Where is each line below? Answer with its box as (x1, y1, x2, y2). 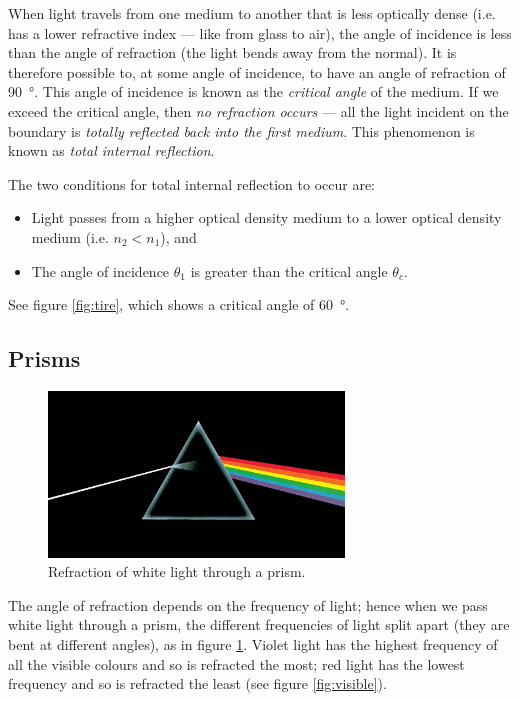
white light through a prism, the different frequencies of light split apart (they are (8, 614, 510, 635)
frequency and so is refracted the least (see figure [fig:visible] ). (8, 673, 387, 694)
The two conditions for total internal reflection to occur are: (8, 173, 375, 194)
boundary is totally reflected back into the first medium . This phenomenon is (8, 120, 475, 141)
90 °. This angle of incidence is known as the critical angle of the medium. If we (8, 81, 499, 102)
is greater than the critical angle (190, 260, 388, 281)
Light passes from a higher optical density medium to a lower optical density (31, 207, 502, 228)
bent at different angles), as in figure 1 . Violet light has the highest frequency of (8, 633, 498, 654)
